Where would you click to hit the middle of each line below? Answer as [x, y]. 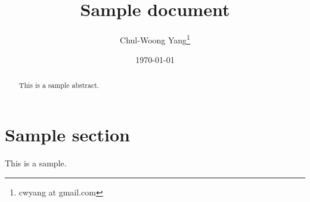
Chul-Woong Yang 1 [155, 39]
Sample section [67, 135]
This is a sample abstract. [59, 85]
